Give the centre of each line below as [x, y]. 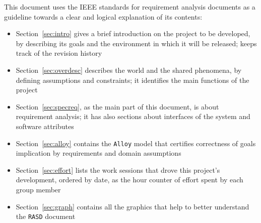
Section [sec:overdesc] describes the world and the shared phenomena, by [129, 70]
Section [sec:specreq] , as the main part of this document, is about [117, 106]
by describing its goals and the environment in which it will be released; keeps [136, 43]
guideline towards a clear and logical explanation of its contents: [103, 16]
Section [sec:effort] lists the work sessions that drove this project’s [118, 170]
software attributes [45, 126]
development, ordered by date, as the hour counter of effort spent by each [129, 180]
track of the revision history [59, 53]
